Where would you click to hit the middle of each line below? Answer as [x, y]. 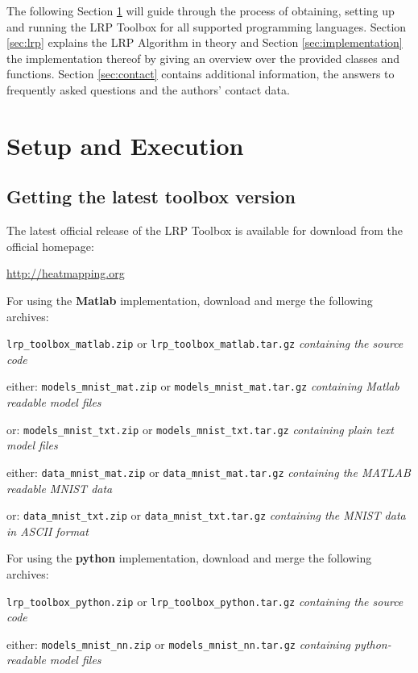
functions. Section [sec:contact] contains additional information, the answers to [201, 74]
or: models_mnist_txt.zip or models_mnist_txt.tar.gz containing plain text [201, 429]
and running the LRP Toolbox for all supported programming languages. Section [207, 26]
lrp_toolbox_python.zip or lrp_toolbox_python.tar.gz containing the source [205, 601]
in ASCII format [48, 531]
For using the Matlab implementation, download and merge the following [190, 300]
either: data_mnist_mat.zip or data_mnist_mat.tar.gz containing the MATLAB [209, 472]
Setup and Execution [125, 145]
